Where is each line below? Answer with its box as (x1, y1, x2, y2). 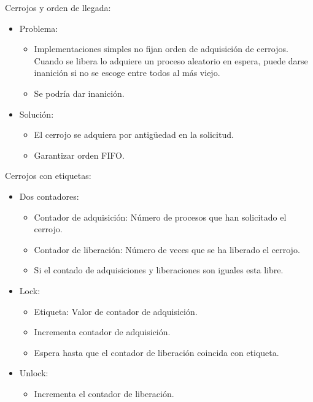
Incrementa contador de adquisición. (34, 325, 171, 338)
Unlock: (19, 366, 48, 379)
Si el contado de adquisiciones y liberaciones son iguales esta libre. (34, 264, 284, 276)
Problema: (19, 21, 58, 34)
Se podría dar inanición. (34, 86, 125, 99)
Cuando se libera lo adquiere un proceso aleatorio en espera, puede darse (34, 54, 308, 67)
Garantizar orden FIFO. (34, 148, 125, 161)
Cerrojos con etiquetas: (5, 169, 91, 182)
